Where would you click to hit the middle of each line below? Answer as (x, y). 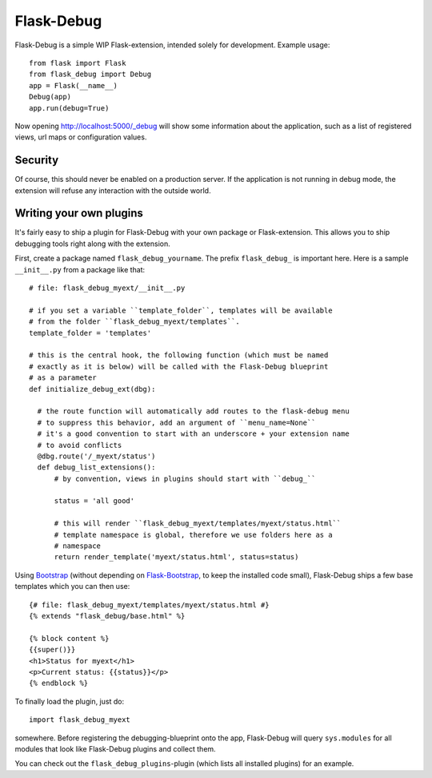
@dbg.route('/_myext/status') (96, 456)
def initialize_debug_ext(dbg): (92, 389)
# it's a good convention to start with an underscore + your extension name (193, 434)
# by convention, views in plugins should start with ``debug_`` (185, 478)
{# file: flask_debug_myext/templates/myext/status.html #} (149, 605)
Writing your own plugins (79, 214)
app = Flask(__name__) (74, 85)
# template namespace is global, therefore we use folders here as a (193, 534)
